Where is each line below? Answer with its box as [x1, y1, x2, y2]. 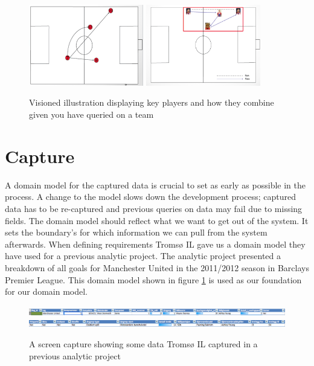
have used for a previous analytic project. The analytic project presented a [5, 249, 281, 262]
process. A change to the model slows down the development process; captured [5, 190, 296, 203]
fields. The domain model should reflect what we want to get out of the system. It [5, 214, 309, 226]
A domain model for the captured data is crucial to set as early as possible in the [5, 178, 306, 191]
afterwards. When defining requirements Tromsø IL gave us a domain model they [5, 237, 306, 250]
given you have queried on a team [29, 108, 154, 121]
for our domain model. [5, 285, 88, 298]
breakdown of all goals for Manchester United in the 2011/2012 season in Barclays [5, 261, 309, 274]
